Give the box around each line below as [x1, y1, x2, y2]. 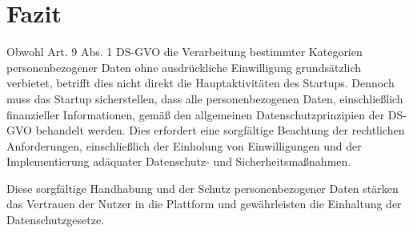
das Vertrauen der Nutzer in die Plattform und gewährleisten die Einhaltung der [6, 195, 402, 212]
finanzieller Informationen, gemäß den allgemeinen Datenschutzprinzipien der [6, 106, 385, 123]
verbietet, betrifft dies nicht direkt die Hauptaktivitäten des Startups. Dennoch [6, 74, 395, 91]
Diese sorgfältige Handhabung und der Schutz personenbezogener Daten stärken [6, 179, 399, 196]
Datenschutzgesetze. [6, 211, 105, 228]
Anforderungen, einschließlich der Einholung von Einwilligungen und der [6, 137, 362, 154]
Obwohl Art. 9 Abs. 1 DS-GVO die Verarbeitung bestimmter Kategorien [6, 43, 363, 60]
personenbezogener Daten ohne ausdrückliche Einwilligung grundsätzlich [6, 58, 361, 75]
